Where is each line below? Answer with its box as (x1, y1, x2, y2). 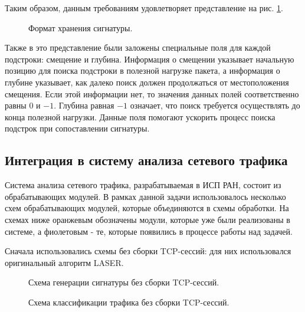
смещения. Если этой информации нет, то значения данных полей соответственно (5, 87, 299, 100)
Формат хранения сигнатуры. (28, 21, 133, 34)
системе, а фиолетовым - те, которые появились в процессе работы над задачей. (5, 225, 293, 237)
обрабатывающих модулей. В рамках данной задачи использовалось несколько (5, 190, 286, 202)
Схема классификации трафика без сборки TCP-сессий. (28, 295, 229, 308)
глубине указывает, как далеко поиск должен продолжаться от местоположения (5, 75, 289, 88)
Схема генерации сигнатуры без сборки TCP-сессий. (28, 276, 219, 288)
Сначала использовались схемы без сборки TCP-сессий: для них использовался (5, 245, 291, 257)
